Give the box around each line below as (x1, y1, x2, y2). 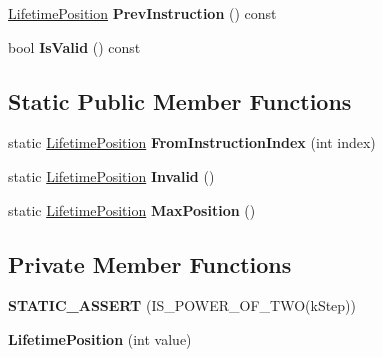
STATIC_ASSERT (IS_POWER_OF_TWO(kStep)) (8, 295, 357, 316)
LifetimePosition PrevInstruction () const (8, 3, 277, 23)
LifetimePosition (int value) (8, 328, 192, 349)
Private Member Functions (8, 248, 292, 279)
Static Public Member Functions (8, 85, 352, 116)
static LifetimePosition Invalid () (8, 165, 215, 186)
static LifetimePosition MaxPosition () (8, 199, 256, 220)
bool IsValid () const (8, 36, 141, 57)
